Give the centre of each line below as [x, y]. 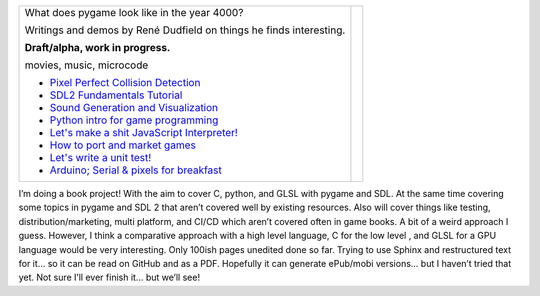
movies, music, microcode [86, 65]
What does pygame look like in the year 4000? [134, 12]
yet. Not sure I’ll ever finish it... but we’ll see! [109, 277]
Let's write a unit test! [100, 157]
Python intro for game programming [134, 120]
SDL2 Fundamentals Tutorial [116, 95]
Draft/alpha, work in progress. [97, 47]
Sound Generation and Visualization [134, 107]
